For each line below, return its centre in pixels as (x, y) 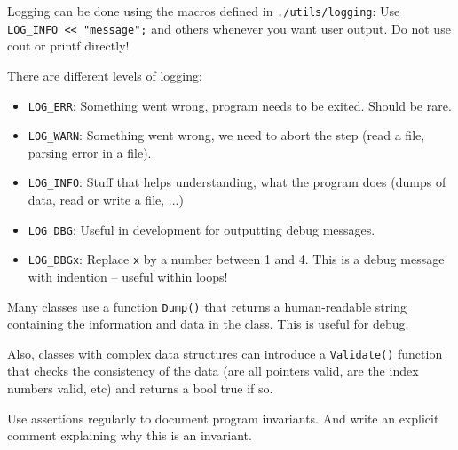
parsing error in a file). (90, 152)
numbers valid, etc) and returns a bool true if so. (140, 388)
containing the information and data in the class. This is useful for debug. (208, 324)
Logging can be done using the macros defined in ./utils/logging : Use (204, 11)
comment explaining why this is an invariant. (130, 435)
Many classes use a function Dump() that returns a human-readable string (207, 306)
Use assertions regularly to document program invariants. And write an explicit (223, 418)
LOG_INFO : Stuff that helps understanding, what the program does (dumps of (237, 182)
